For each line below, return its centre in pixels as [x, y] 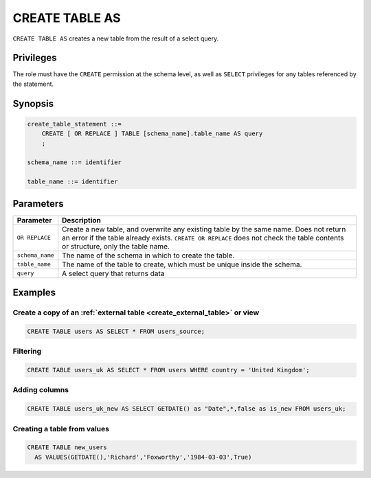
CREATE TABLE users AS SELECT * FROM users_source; [116, 331]
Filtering [27, 352]
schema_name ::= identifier [74, 162]
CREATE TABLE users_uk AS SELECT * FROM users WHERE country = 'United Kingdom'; [169, 370]
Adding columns [41, 390]
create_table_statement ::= [74, 124]
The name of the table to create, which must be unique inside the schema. [182, 264]
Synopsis [33, 103]
